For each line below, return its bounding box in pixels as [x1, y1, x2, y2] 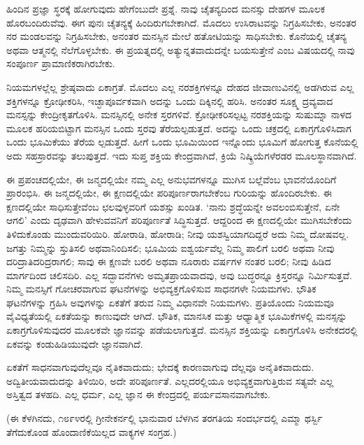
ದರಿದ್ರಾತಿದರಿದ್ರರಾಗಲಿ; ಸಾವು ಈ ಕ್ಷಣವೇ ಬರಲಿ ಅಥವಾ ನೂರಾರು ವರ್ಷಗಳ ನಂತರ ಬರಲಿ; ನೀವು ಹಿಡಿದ [6, 254, 331, 269]
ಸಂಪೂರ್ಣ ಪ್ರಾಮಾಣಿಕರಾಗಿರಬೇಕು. [6, 56, 115, 71]
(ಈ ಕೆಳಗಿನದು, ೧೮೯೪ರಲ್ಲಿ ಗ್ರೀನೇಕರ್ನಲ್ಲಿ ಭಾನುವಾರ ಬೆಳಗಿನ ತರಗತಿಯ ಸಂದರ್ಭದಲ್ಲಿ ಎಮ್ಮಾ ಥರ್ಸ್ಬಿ [6, 411, 323, 425]
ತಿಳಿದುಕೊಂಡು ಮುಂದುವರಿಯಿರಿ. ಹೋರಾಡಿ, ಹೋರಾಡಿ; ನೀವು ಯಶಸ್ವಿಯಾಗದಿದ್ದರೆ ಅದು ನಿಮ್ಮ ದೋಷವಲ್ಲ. [6, 226, 349, 241]
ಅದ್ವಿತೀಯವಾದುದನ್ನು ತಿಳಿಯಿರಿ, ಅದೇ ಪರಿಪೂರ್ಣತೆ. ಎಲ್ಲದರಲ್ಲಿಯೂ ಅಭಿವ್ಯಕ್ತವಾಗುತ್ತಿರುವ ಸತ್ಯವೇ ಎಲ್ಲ [6, 373, 334, 388]
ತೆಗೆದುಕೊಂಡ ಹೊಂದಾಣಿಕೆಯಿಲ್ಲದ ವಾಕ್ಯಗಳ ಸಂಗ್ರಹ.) [6, 424, 177, 439]
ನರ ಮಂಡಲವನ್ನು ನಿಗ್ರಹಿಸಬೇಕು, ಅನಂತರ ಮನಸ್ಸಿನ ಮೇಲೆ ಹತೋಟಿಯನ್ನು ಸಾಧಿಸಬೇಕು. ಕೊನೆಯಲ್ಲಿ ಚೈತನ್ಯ [6, 29, 347, 43]
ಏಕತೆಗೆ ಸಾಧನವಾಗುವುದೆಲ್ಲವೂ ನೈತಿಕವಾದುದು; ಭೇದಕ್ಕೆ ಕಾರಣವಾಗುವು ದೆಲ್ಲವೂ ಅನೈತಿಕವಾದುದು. [6, 360, 314, 374]
